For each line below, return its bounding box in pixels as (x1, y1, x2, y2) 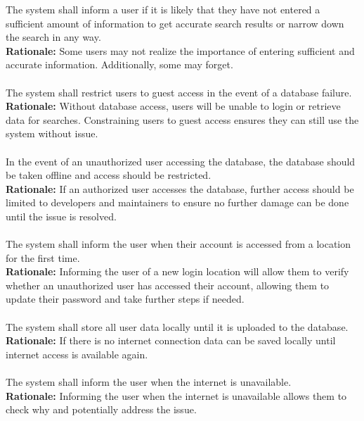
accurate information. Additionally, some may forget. (6, 57, 233, 72)
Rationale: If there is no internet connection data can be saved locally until (6, 333, 336, 348)
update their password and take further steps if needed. (6, 291, 245, 306)
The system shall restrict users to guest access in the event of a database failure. (6, 84, 352, 99)
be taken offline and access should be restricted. (6, 168, 212, 182)
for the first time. (6, 250, 80, 265)
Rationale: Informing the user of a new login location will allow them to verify (6, 264, 349, 279)
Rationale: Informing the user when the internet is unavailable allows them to (6, 388, 347, 403)
